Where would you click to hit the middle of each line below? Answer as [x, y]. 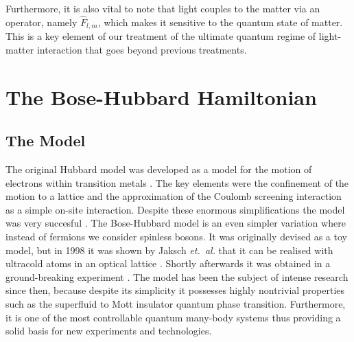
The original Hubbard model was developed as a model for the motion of [159, 169]
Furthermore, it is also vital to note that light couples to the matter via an [163, 8]
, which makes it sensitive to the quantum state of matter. [220, 22]
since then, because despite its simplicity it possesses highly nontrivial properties [175, 290]
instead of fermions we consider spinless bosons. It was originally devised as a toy [176, 236]
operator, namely [42, 22]
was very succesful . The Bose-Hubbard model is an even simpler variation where [176, 223]
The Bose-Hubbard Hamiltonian [161, 96]
